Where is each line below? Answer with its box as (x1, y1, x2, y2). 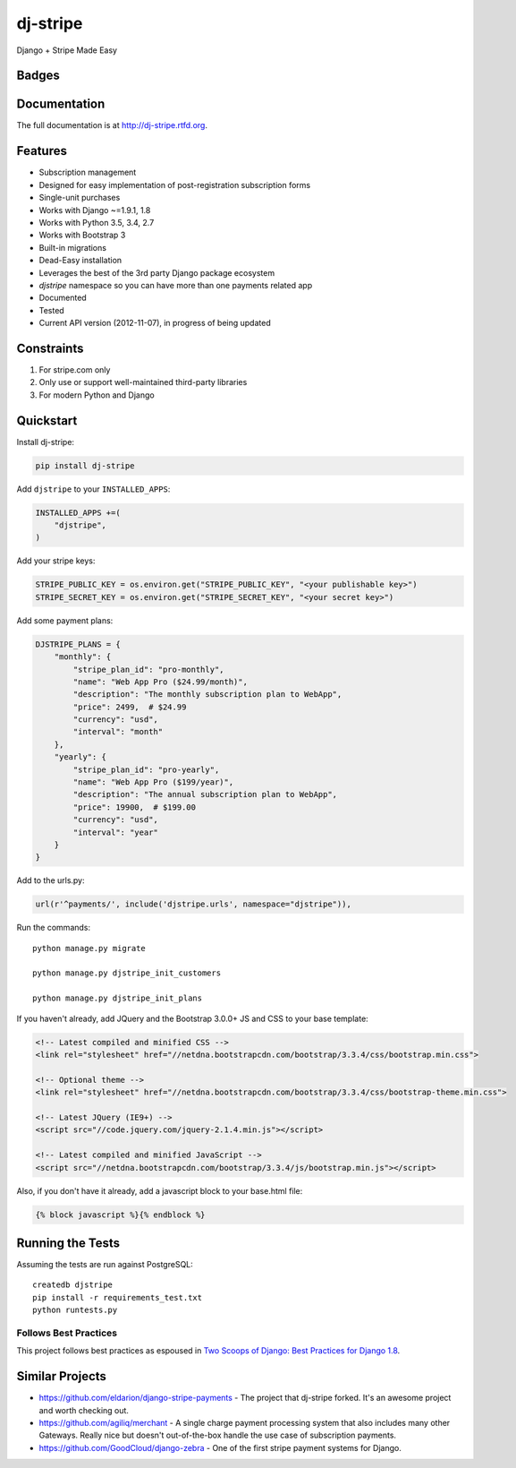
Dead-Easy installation (38, 255, 123, 266)
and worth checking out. (38, 1404, 130, 1415)
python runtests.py (32, 1305, 118, 1316)
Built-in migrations (38, 242, 107, 253)
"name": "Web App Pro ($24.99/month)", (72, 676, 248, 687)
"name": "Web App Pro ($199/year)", (72, 777, 234, 787)
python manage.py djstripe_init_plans (32, 993, 203, 1003)
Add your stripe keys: (16, 555, 96, 566)
